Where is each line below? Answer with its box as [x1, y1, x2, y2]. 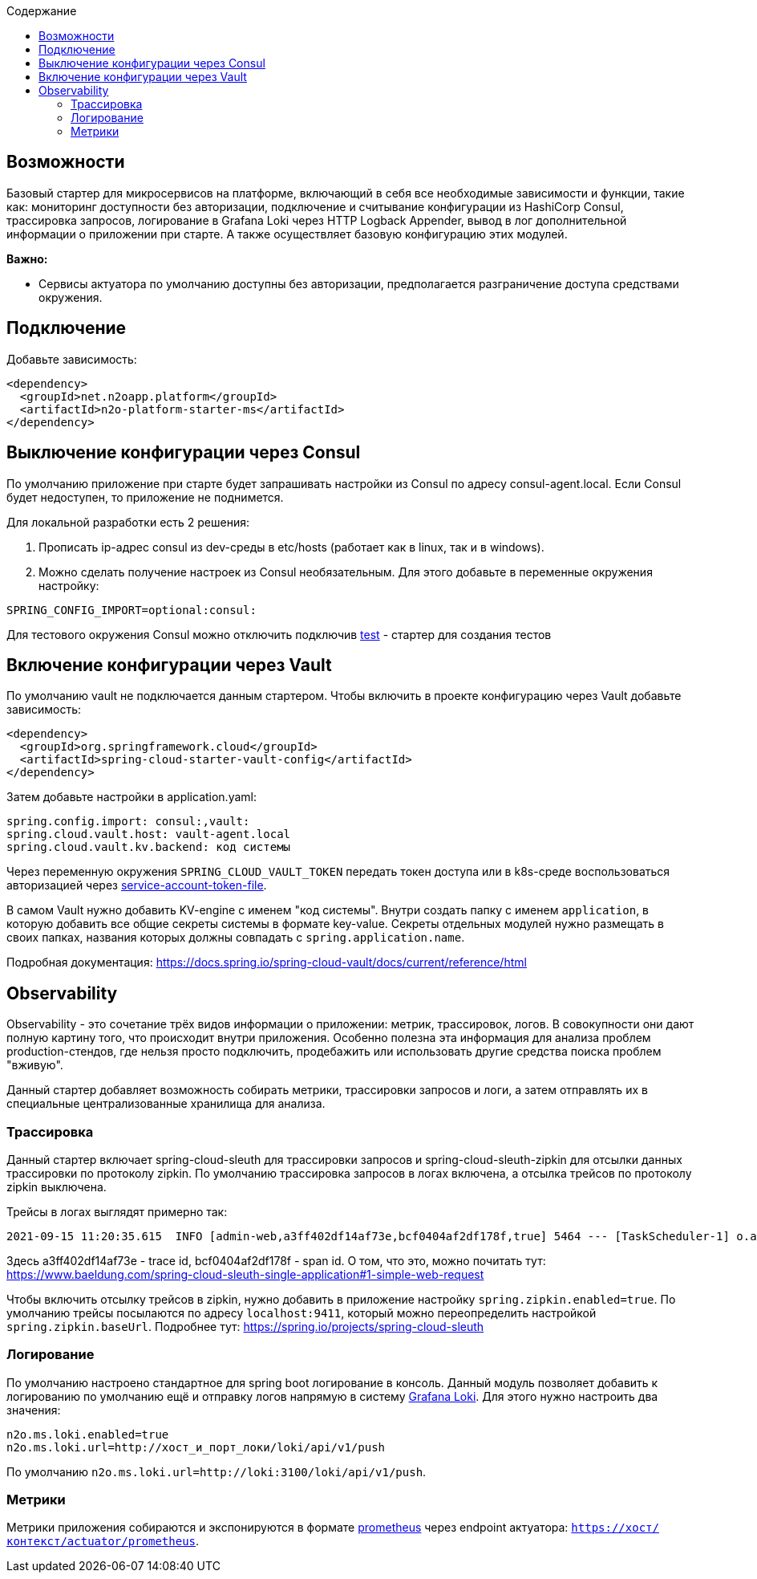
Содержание [6, 4, 77, 18]
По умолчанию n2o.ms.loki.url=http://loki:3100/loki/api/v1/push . [6, 1464, 427, 1479]
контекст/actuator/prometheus [6, 1535, 196, 1548]
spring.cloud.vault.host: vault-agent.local [6, 828, 291, 841]
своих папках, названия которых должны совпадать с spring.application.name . [6, 930, 465, 945]
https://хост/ [571, 1521, 659, 1535]
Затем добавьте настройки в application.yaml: [6, 790, 257, 804]
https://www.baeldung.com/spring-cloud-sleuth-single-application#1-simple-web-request [6, 1267, 484, 1281]
